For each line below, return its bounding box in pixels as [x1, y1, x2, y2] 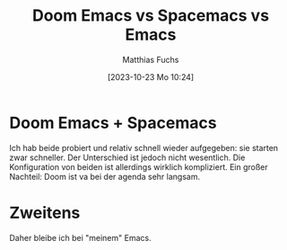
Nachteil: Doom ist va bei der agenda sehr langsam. [9, 171, 200, 182]
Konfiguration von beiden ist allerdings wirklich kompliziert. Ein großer [9, 161, 269, 172]
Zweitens [9, 202, 81, 223]
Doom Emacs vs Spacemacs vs [31, 5, 270, 26]
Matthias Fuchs [122, 54, 179, 65]
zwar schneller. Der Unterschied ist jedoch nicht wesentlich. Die [9, 152, 246, 163]
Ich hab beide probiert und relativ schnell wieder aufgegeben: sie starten [9, 142, 279, 153]
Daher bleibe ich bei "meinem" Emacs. [9, 232, 152, 243]
